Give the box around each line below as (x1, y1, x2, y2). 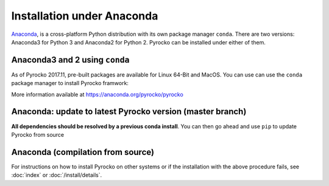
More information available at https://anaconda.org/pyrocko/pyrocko (11, 91, 184, 98)
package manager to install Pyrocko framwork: (11, 80, 129, 87)
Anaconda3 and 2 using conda (11, 55, 130, 65)
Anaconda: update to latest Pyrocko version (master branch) (11, 106, 247, 117)
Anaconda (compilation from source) (11, 146, 155, 157)
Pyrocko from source (11, 131, 65, 138)
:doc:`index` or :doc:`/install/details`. (11, 171, 102, 179)
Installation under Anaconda (11, 9, 158, 22)
